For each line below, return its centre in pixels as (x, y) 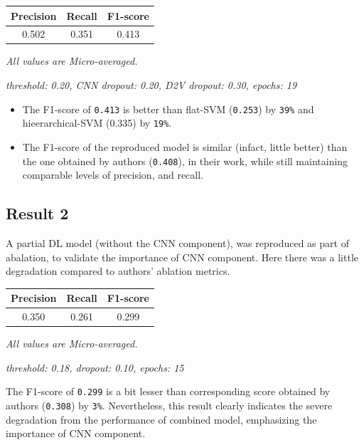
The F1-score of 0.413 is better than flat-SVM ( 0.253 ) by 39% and (168, 109)
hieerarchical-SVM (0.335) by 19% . (97, 123)
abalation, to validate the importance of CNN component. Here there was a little (182, 257)
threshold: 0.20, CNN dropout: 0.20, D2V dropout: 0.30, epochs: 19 (151, 85)
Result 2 (37, 213)
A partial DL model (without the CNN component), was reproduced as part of (177, 242)
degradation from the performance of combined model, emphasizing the (161, 419)
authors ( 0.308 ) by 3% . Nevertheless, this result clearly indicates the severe (169, 405)
